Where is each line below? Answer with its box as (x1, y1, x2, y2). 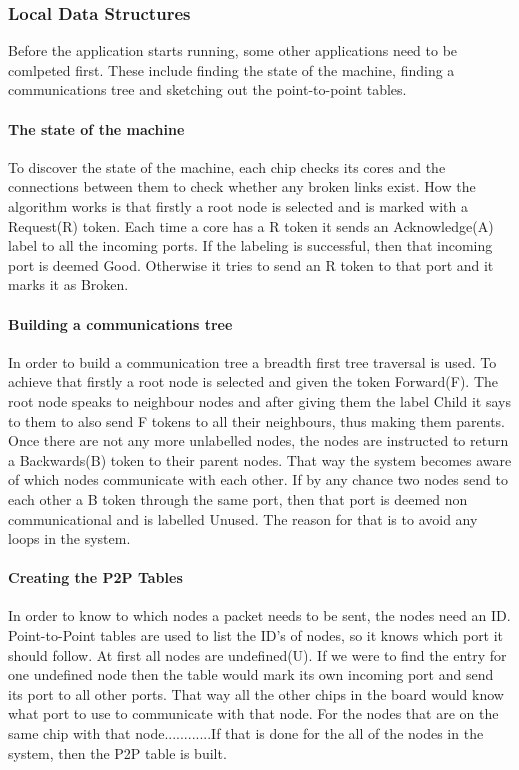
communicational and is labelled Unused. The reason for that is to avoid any (8, 508, 478, 529)
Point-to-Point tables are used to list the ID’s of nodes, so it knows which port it (8, 625, 504, 646)
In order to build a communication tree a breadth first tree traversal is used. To (8, 351, 497, 372)
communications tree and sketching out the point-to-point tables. (8, 79, 407, 100)
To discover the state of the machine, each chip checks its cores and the (8, 156, 446, 177)
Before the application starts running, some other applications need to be (8, 40, 458, 61)
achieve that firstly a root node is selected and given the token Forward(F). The (8, 371, 498, 392)
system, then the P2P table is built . (8, 742, 227, 763)
